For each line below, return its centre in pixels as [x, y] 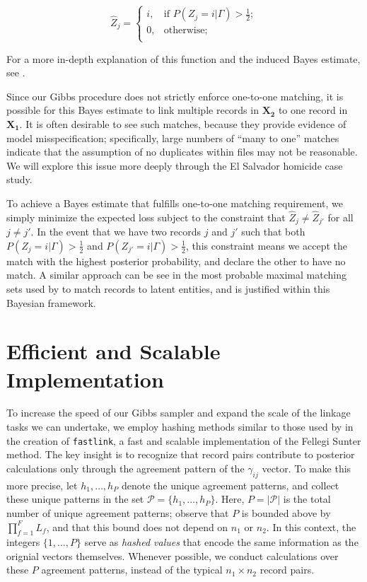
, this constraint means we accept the [266, 245]
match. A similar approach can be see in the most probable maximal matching [176, 275]
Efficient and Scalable [113, 351]
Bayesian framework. [51, 302]
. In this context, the [311, 526]
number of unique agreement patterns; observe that [118, 512]
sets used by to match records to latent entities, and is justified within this [168, 288]
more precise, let [42, 485]
